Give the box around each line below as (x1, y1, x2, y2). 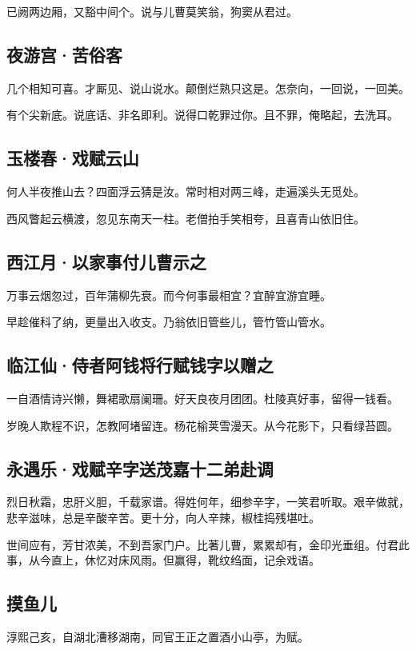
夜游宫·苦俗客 (6, 42, 122, 66)
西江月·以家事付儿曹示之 (6, 249, 206, 273)
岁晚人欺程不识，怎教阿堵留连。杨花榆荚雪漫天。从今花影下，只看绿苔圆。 (6, 417, 398, 433)
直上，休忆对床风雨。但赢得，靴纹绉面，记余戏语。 (50, 552, 320, 568)
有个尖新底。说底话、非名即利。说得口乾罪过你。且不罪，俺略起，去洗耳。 (6, 106, 398, 123)
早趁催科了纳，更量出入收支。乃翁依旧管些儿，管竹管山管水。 (6, 313, 331, 330)
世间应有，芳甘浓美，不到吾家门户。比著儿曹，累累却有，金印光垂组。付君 (6, 536, 398, 552)
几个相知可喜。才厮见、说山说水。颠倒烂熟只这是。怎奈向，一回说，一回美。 (6, 79, 410, 96)
